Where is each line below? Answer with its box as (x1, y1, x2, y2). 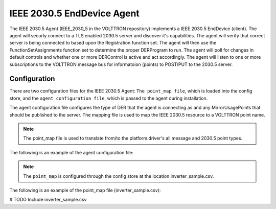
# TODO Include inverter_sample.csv (9, 197, 87, 203)
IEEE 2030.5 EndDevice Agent (9, 8, 140, 19)
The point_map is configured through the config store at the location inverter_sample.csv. (23, 173, 214, 179)
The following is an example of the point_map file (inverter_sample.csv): (9, 187, 161, 193)
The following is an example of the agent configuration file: (9, 149, 134, 155)
